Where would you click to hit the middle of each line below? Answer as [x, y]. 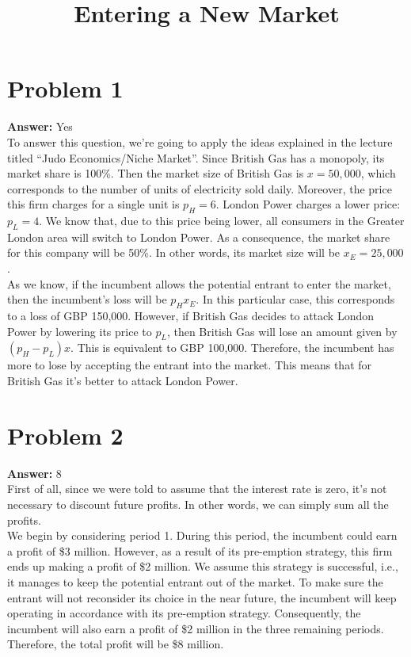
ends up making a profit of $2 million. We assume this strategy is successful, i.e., [203, 566]
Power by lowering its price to [80, 331]
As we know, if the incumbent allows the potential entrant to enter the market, [199, 283]
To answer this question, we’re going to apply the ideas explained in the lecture [200, 141]
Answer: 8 [34, 473]
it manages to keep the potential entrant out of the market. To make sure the [195, 581]
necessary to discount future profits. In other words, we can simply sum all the [198, 504]
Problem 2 [65, 435]
